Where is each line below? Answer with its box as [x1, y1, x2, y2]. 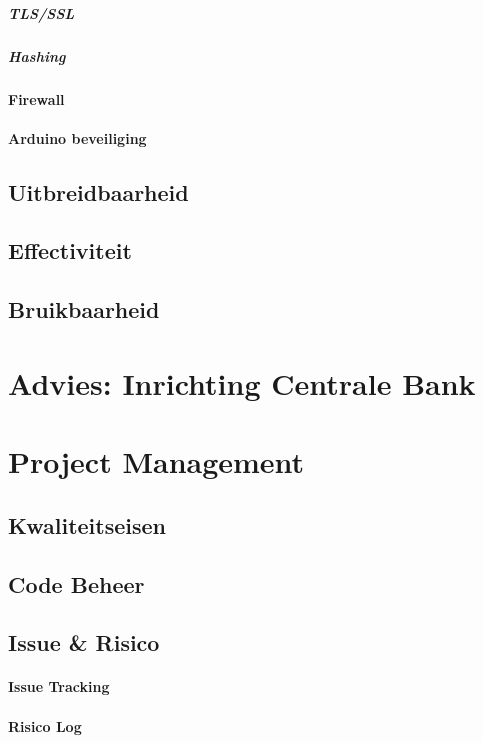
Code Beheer [8, 568, 145, 599]
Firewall [8, 88, 65, 109]
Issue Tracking [8, 676, 110, 697]
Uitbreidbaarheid [8, 176, 189, 207]
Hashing [8, 45, 66, 66]
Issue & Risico [8, 627, 160, 658]
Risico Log [8, 715, 82, 736]
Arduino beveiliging [8, 127, 147, 148]
